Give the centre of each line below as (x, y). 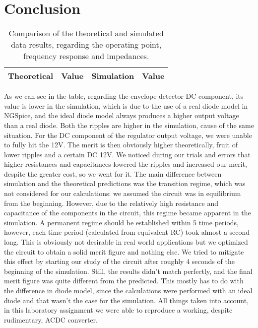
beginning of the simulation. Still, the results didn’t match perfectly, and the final (128, 271)
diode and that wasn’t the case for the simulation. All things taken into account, (127, 300)
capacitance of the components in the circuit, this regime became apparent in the (128, 213)
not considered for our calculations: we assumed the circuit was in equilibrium (123, 193)
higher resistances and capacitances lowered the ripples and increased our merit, (126, 164)
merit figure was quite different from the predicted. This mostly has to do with (124, 281)
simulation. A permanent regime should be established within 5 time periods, (122, 222)
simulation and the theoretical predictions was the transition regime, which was (125, 183)
